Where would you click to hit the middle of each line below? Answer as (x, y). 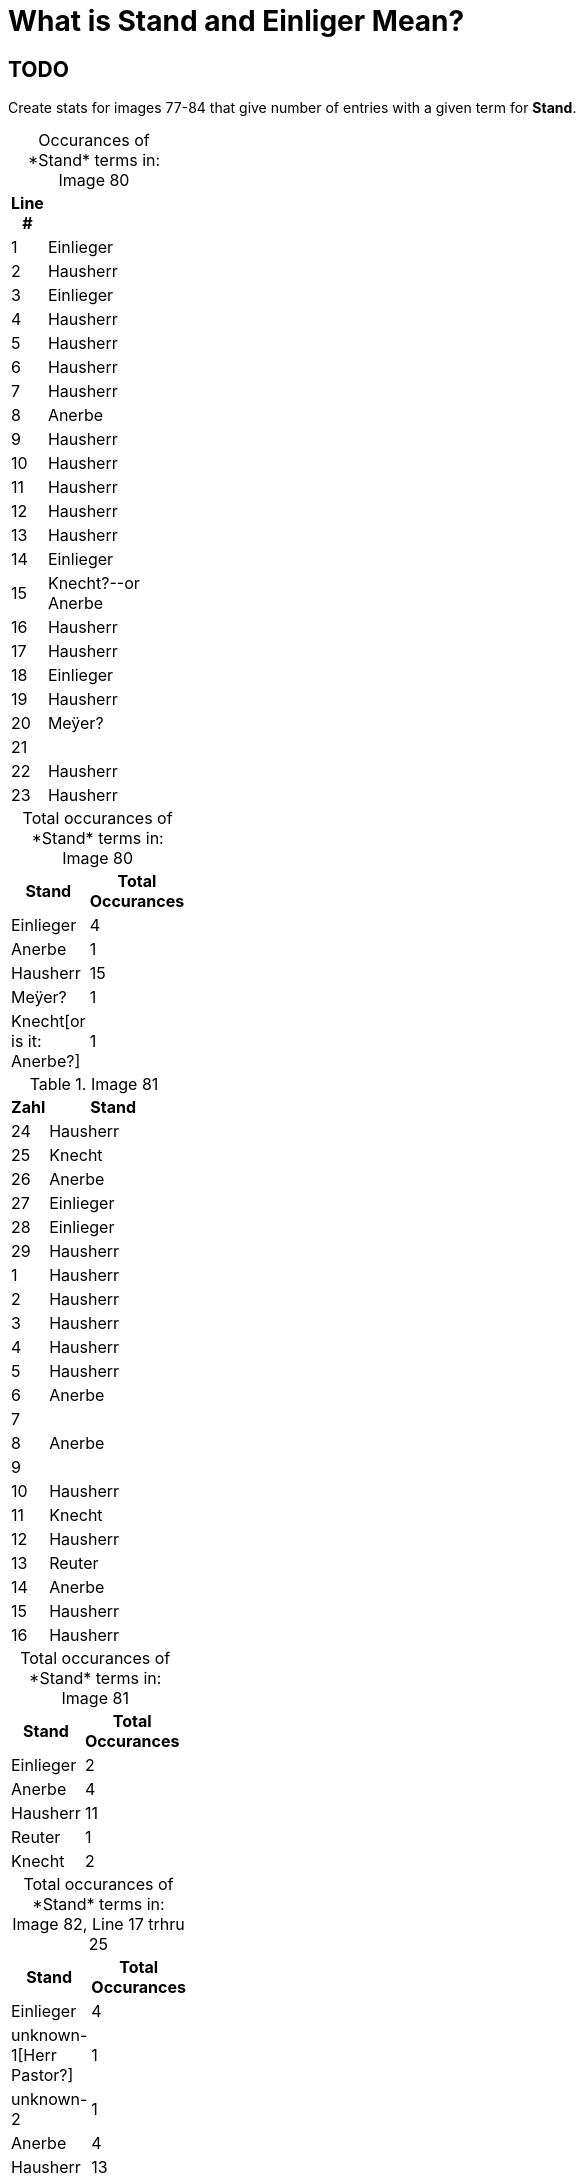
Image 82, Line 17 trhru (98, 1924)
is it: (26, 1041)
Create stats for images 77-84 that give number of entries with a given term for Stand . (292, 108)
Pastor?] (42, 2075)
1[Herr (34, 2055)
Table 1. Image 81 (94, 1084)
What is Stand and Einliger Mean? (236, 21)
